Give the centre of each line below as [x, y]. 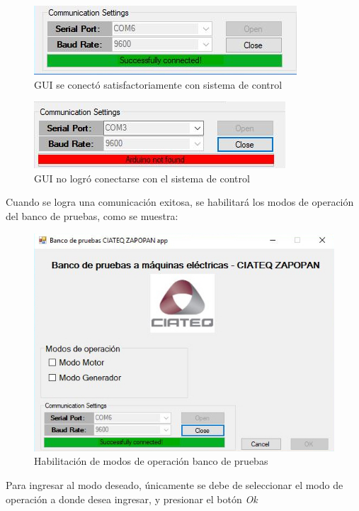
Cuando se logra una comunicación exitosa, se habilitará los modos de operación [180, 202]
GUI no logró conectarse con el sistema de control [142, 178]
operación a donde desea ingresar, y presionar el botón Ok [132, 499]
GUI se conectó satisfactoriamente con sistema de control [158, 84]
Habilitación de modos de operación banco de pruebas [151, 461]
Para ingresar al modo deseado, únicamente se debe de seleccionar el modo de [175, 484]
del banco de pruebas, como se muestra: [92, 215]
